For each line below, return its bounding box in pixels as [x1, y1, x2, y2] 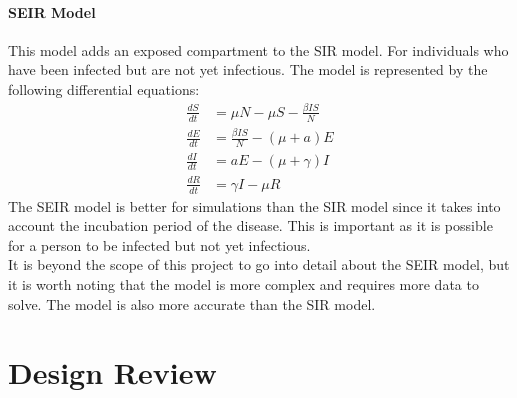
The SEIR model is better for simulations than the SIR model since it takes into [8, 195, 501, 216]
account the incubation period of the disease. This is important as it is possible [8, 215, 493, 236]
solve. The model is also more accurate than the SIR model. [8, 293, 376, 314]
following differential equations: [8, 78, 200, 99]
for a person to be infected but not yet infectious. [8, 234, 311, 255]
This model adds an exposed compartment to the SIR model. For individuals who [8, 39, 509, 60]
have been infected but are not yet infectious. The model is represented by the [8, 59, 488, 80]
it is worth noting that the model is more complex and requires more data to [8, 274, 479, 295]
